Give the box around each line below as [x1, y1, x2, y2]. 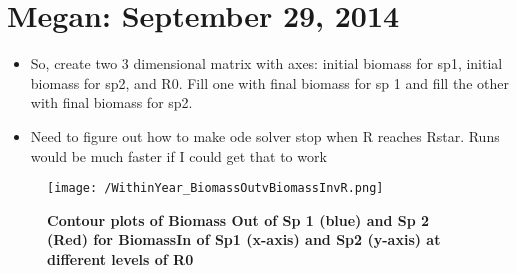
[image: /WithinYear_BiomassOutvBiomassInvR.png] [47, 181, 384, 196]
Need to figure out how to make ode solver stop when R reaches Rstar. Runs [30, 125, 500, 146]
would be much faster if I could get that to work [30, 145, 327, 166]
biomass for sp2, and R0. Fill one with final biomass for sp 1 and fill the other [30, 72, 509, 93]
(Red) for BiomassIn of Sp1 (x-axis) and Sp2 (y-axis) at [47, 229, 441, 250]
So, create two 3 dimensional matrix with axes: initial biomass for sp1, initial [30, 53, 503, 74]
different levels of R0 [47, 248, 194, 269]
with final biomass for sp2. [30, 92, 193, 113]
